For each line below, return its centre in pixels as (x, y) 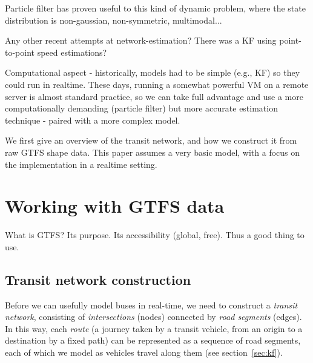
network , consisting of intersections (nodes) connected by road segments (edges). (153, 317)
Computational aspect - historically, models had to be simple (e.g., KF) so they (153, 72)
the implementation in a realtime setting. (81, 164)
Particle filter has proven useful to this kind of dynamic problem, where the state (155, 8)
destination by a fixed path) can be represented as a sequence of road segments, (153, 340)
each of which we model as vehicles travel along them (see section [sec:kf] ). (144, 352)
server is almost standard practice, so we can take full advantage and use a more (154, 96)
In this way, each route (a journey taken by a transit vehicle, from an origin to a (154, 328)
